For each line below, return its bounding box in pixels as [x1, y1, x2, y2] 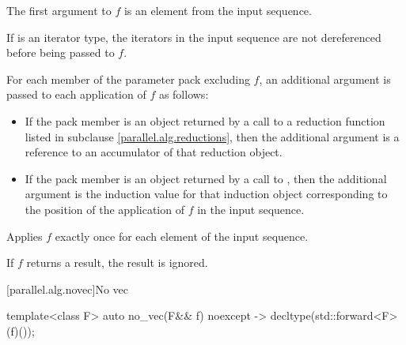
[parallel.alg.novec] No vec [6, 280, 129, 297]
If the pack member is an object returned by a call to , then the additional [25, 170, 387, 186]
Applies [6, 227, 43, 244]
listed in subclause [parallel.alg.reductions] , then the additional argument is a [25, 128, 400, 144]
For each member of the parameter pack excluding [6, 70, 250, 87]
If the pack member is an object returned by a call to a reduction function [25, 112, 385, 129]
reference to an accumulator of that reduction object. [25, 144, 283, 160]
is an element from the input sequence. [123, 2, 312, 18]
